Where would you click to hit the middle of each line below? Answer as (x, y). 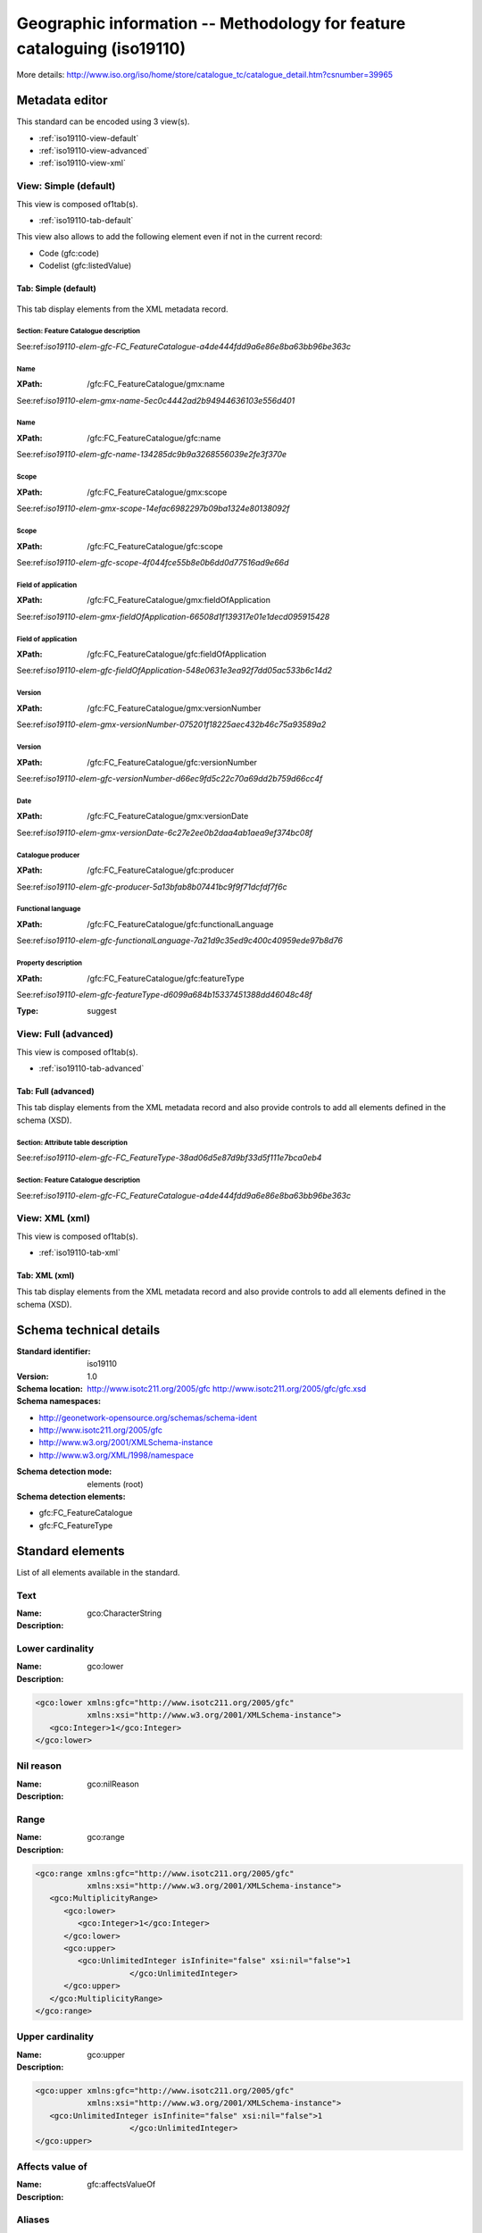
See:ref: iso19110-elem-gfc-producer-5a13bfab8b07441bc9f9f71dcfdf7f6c (152, 887)
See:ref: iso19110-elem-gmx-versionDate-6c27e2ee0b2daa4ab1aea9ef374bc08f (165, 832)
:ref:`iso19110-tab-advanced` (91, 1068)
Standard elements (71, 1551)
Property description (50, 963)
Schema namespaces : (59, 1401)
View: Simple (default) (66, 186)
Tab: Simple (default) (57, 289)
